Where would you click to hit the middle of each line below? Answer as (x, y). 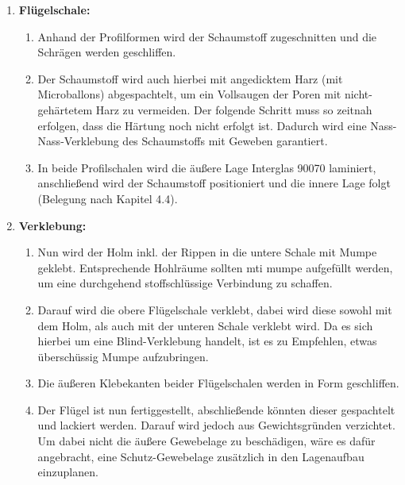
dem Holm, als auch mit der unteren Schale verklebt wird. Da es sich (205, 325)
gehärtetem (65, 109)
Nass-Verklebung (78, 141)
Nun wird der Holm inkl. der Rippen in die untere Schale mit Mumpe (207, 252)
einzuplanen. (68, 472)
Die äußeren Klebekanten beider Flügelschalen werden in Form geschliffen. (218, 383)
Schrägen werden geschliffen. (107, 52)
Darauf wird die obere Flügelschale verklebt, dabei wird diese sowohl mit (215, 309)
